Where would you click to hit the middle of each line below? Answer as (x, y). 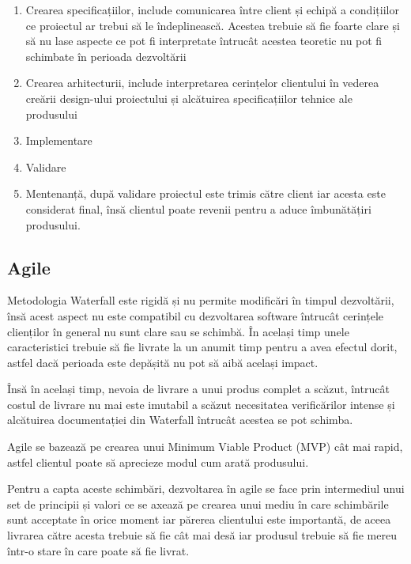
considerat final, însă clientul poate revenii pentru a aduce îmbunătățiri (198, 208)
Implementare (59, 140)
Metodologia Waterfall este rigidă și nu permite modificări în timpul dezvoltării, (201, 300)
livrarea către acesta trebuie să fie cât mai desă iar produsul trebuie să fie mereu (202, 535)
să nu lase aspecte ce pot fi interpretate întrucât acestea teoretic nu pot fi (204, 41)
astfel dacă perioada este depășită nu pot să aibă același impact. (163, 362)
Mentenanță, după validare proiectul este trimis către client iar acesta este (205, 193)
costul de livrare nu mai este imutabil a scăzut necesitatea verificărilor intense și (201, 404)
